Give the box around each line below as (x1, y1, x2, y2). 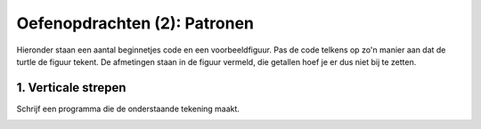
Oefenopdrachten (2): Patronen (16, 13, 254, 33)
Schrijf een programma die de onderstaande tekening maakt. (16, 103, 240, 114)
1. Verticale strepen (16, 80, 126, 95)
